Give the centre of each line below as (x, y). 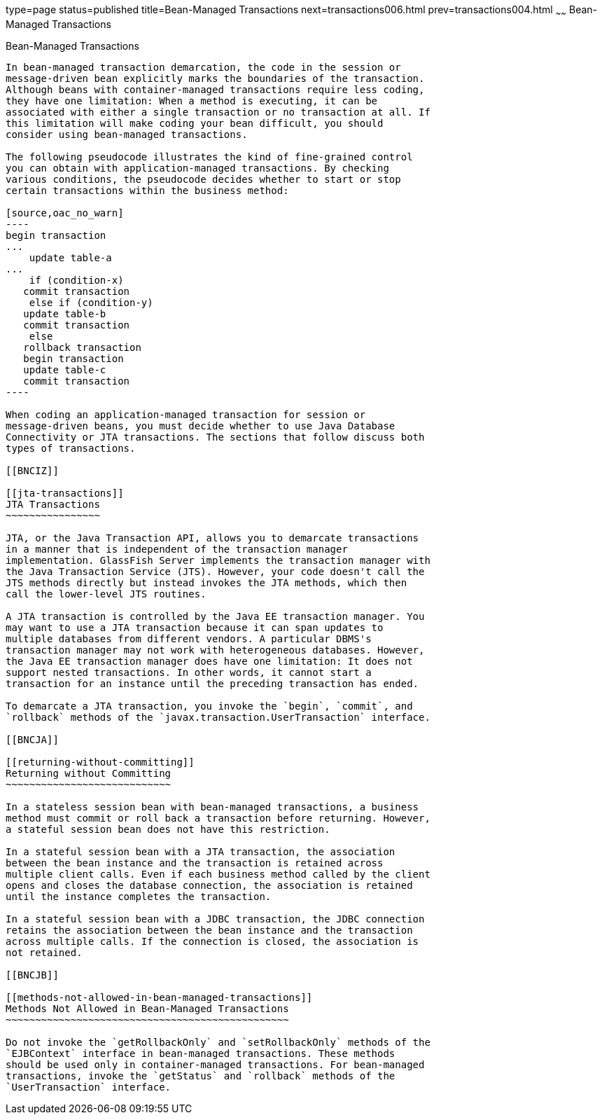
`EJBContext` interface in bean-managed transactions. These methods (201, 1053)
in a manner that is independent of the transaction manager (177, 549)
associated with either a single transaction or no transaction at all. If (218, 112)
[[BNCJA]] (32, 739)
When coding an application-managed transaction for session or (186, 414)
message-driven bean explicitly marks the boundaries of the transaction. (215, 78)
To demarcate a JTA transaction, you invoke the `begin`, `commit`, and (209, 706)
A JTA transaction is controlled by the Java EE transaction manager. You (215, 616)
